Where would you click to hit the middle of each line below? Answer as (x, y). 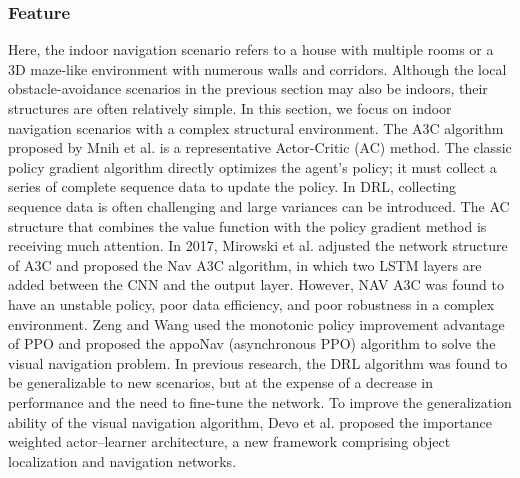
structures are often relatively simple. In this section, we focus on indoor (230, 108)
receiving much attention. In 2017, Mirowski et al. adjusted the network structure (258, 245)
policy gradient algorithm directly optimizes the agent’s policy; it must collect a (252, 166)
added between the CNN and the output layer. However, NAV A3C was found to (256, 284)
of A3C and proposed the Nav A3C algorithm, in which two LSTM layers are (245, 264)
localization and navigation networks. (122, 460)
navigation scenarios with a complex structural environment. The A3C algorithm (256, 127)
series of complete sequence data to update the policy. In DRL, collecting (232, 186)
